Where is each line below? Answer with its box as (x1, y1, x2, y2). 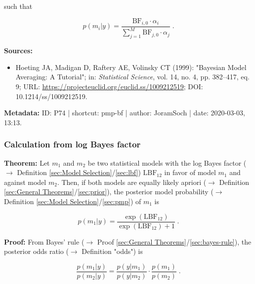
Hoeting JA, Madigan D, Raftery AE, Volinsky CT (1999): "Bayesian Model (15, 62, 247, 72)
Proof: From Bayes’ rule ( (4, 236, 85, 247)
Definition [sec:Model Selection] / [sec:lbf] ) (17, 167, 141, 177)
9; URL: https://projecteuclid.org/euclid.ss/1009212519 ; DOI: (15, 81, 203, 91)
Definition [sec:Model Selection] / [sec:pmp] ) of (4, 196, 141, 206)
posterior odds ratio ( (4, 246, 69, 256)
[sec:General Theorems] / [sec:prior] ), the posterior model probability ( (4, 186, 213, 197)
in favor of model (164, 167, 216, 177)
